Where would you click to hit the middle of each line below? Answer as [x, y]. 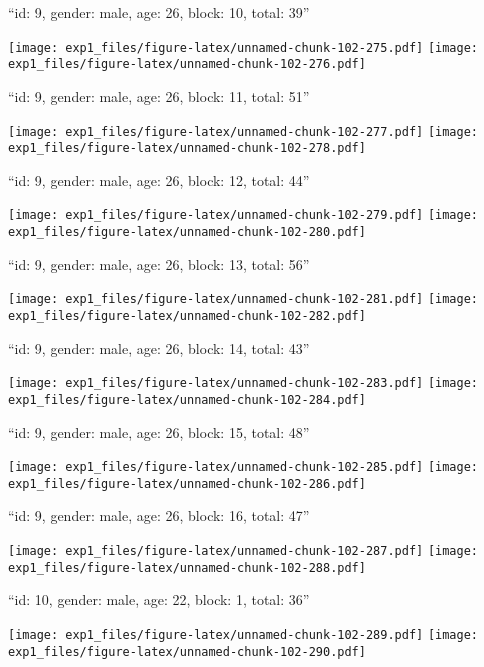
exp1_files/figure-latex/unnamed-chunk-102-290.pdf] [187, 651]
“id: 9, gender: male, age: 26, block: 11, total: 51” [159, 95]
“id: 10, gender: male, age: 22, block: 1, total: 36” [159, 599]
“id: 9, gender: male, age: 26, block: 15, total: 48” [159, 431]
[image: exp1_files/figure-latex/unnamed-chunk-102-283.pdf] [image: [243, 383]
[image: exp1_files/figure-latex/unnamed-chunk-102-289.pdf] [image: [243, 634]
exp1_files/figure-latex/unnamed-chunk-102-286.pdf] [187, 483]
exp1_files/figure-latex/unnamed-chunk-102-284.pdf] [187, 399]
